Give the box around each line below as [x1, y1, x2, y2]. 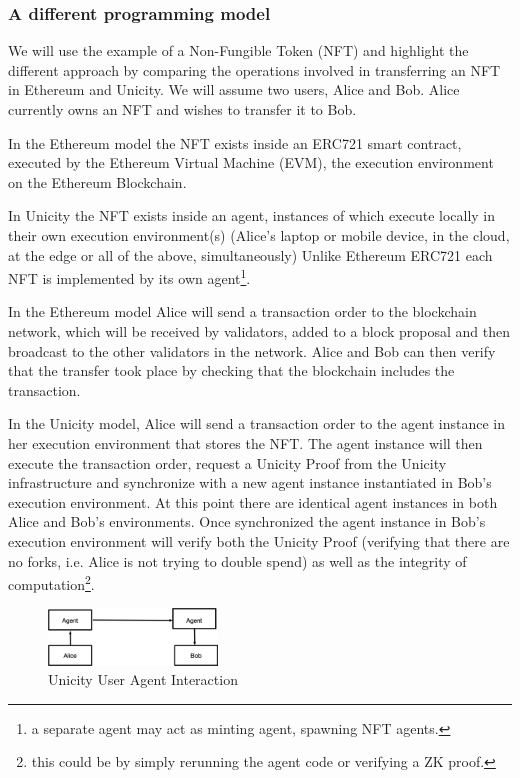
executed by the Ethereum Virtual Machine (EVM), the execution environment [8, 152, 494, 173]
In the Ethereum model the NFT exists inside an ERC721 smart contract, [8, 132, 462, 153]
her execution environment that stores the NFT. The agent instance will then [8, 432, 483, 453]
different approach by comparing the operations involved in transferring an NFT [8, 59, 501, 80]
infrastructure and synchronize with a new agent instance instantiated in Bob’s [8, 472, 492, 493]
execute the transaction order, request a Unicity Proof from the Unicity [8, 452, 447, 473]
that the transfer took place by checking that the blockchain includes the [8, 360, 455, 381]
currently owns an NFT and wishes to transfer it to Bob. [8, 99, 357, 119]
